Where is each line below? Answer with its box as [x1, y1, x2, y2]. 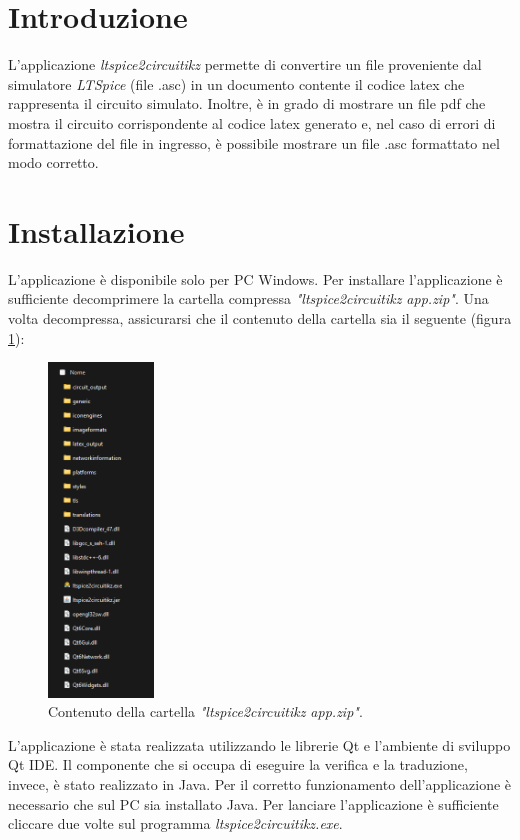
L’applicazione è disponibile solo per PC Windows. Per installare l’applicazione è [8, 268, 503, 289]
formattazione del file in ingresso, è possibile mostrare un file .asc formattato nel [8, 132, 500, 153]
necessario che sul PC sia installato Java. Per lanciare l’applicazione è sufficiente [8, 793, 499, 814]
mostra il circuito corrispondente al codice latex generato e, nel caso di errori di [8, 112, 496, 133]
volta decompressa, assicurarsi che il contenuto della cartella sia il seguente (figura [8, 308, 512, 328]
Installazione [8, 210, 185, 251]
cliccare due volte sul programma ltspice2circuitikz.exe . [8, 813, 343, 834]
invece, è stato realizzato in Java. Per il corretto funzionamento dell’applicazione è [8, 773, 512, 794]
